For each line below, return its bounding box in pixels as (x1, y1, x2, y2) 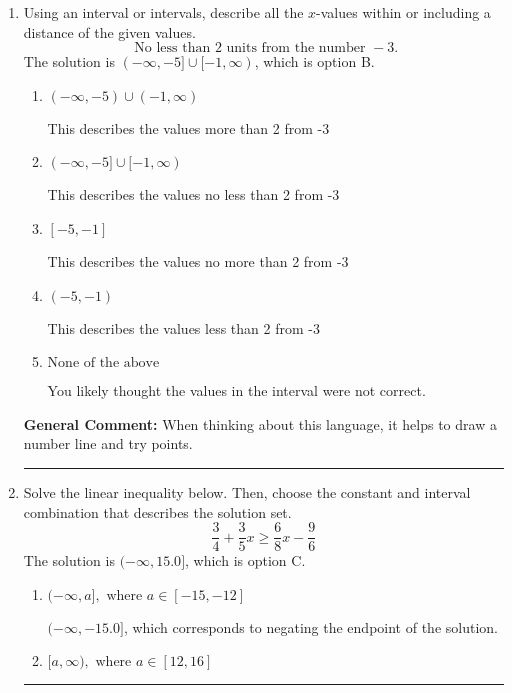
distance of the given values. (23, 21, 196, 42)
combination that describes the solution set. (23, 501, 292, 522)
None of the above (47, 356, 160, 371)
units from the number (226, 41, 366, 56)
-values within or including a (316, 2, 491, 22)
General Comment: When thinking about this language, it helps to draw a (23, 413, 497, 434)
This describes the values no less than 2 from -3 (47, 184, 340, 205)
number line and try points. (23, 433, 193, 454)
